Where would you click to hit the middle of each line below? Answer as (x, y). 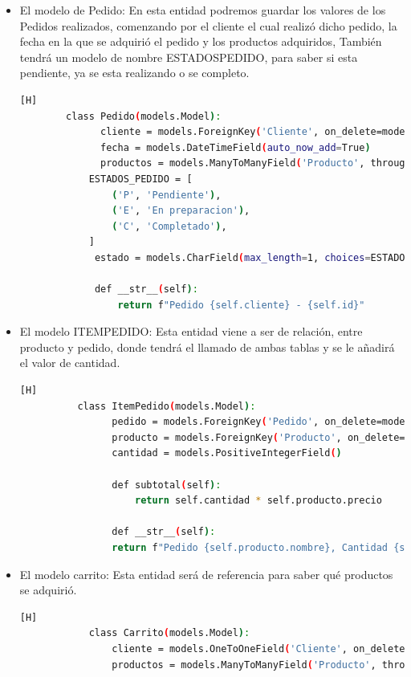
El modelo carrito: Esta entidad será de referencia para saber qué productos (206, 574)
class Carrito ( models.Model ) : (169, 633)
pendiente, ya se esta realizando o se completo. (134, 73)
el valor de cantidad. (70, 363)
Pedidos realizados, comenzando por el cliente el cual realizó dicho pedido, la (208, 25)
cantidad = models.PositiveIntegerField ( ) (227, 453)
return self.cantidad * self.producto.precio (258, 501)
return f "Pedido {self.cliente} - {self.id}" (241, 305)
